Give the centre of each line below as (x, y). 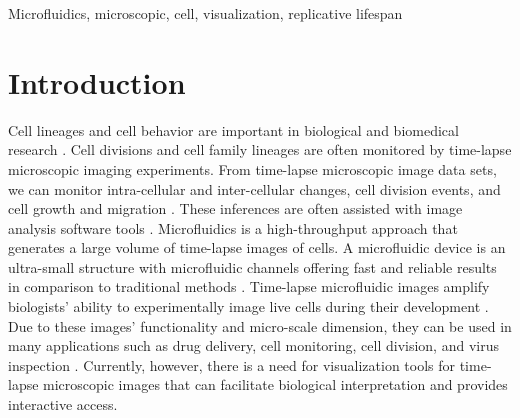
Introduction (97, 81)
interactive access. (63, 404)
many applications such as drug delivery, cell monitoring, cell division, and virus (253, 345)
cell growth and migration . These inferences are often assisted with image (235, 208)
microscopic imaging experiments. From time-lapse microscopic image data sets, (252, 168)
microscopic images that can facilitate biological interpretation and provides (275, 384)
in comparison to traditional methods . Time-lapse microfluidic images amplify (249, 286)
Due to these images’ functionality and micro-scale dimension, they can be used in (260, 325)
